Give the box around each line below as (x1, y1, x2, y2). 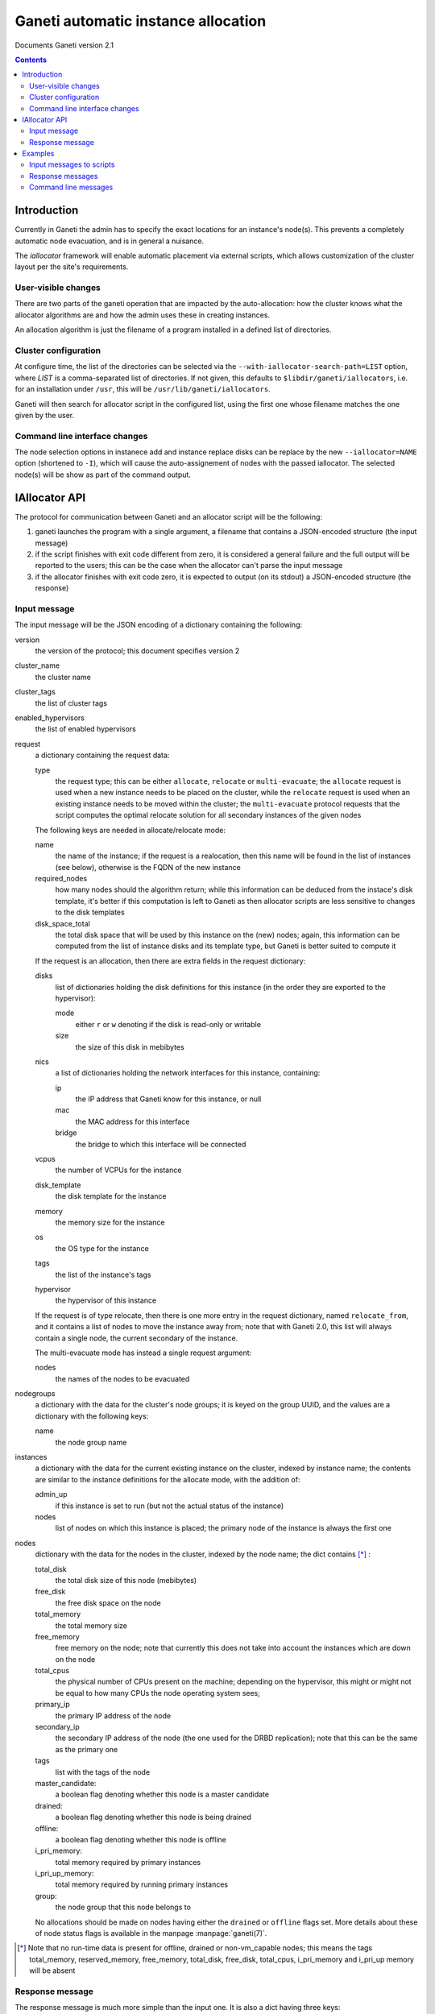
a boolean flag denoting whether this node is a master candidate (55, 1789, 270, 1800)
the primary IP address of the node (55, 1710, 172, 1720)
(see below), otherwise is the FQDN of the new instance (55, 862, 241, 872)
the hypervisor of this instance (55, 1295, 157, 1305)
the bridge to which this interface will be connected (75, 1139, 246, 1149)
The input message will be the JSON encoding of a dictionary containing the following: (14, 620, 303, 630)
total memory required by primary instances (55, 1857, 201, 1867)
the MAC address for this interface (75, 1117, 190, 1126)
